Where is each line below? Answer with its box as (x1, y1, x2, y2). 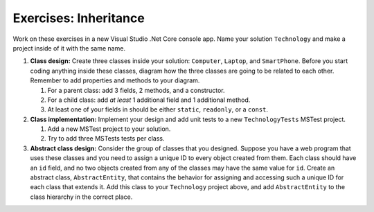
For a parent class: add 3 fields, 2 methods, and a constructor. (47, 86, 225, 94)
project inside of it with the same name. (12, 44, 126, 52)
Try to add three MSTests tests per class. (47, 134, 166, 143)
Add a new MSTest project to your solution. (47, 125, 171, 133)
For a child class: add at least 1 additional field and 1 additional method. (47, 96, 251, 104)
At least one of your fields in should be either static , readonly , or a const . (47, 105, 269, 114)
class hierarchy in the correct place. (30, 193, 133, 201)
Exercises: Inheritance (12, 10, 145, 26)
